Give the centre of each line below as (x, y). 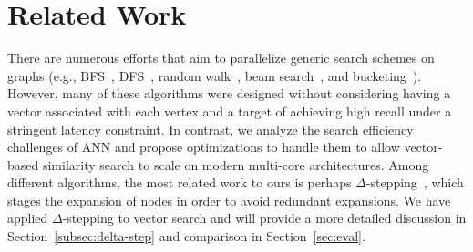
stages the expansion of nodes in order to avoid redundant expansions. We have (229, 200)
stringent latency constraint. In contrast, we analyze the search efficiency (211, 129)
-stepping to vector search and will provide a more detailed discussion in (264, 218)
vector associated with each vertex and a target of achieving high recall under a (230, 111)
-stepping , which (415, 182)
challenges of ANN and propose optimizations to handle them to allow (204, 147)
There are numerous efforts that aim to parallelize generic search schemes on (221, 58)
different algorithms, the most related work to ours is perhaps (180, 182)
